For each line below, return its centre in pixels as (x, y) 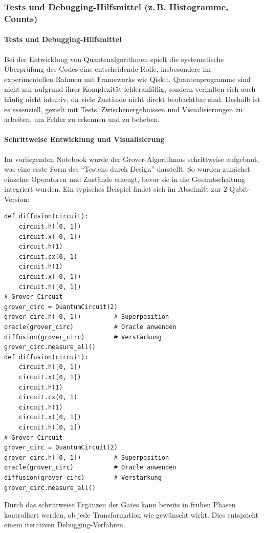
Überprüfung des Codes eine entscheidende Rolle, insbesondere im (107, 69)
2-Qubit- (237, 189)
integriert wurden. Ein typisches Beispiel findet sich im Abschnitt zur (113, 189)
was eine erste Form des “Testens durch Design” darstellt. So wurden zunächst (127, 169)
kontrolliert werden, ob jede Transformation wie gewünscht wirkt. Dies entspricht (131, 514)
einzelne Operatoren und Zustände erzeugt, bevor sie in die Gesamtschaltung (125, 179)
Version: (17, 199)
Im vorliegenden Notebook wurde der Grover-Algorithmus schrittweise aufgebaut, (132, 159)
